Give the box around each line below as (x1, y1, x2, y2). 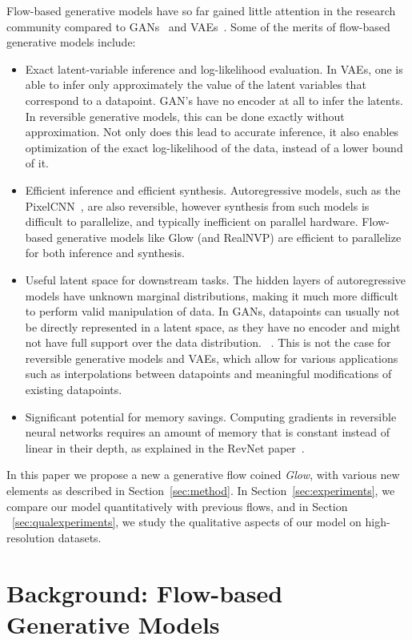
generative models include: (6, 34, 136, 50)
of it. (25, 155, 49, 171)
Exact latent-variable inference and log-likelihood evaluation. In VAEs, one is (25, 60, 403, 77)
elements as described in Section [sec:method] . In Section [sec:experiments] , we (6, 482, 395, 499)
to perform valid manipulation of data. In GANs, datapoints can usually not (25, 303, 400, 320)
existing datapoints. (25, 381, 122, 398)
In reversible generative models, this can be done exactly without (25, 107, 345, 124)
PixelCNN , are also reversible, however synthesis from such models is (25, 197, 370, 214)
